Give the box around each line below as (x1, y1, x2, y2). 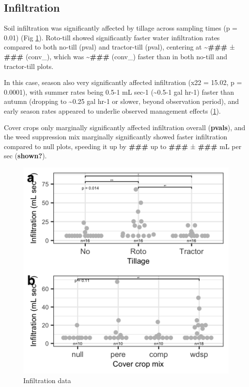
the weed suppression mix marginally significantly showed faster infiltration (4, 132, 228, 142)
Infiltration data (23, 375, 71, 385)
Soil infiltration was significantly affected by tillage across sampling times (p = (4, 23, 237, 33)
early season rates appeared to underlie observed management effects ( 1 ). (4, 105, 221, 116)
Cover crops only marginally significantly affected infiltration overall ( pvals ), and (4, 122, 246, 132)
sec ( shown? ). (4, 151, 47, 161)
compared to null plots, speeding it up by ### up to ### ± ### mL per (4, 141, 242, 151)
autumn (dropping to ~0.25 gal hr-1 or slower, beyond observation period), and (4, 96, 239, 106)
